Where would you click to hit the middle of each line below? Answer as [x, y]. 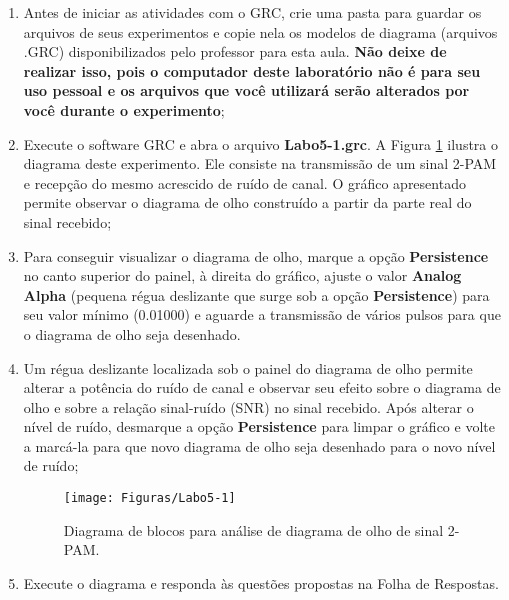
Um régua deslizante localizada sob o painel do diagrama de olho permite [248, 367]
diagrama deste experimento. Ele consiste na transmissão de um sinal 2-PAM [260, 163]
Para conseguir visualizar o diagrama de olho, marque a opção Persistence [256, 255]
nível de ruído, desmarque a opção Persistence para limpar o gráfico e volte [259, 426]
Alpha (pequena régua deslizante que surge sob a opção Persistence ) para [256, 294]
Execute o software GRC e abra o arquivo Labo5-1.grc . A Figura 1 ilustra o [260, 143]
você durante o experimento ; [124, 109]
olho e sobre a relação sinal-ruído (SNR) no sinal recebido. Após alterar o [248, 406]
